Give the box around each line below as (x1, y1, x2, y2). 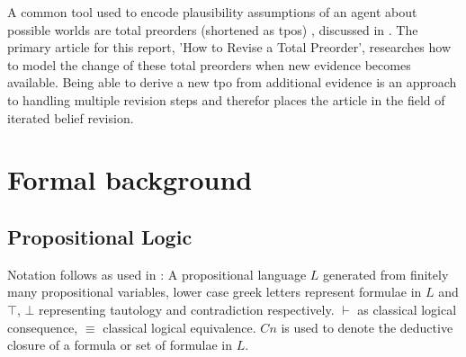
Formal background (7, 161, 253, 198)
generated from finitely (322, 264, 449, 283)
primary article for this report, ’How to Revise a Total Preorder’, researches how (7, 38, 452, 57)
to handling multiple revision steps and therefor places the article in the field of (7, 90, 445, 109)
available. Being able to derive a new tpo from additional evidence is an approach (7, 73, 457, 92)
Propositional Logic (7, 222, 193, 250)
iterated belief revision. (7, 108, 134, 127)
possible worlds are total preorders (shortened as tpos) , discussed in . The (7, 20, 418, 39)
